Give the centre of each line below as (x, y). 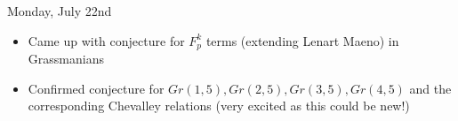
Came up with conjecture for (106, 40)
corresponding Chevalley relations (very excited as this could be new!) (219, 106)
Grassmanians (66, 59)
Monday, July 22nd (60, 11)
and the (430, 88)
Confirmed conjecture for (96, 88)
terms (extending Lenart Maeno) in (302, 40)
